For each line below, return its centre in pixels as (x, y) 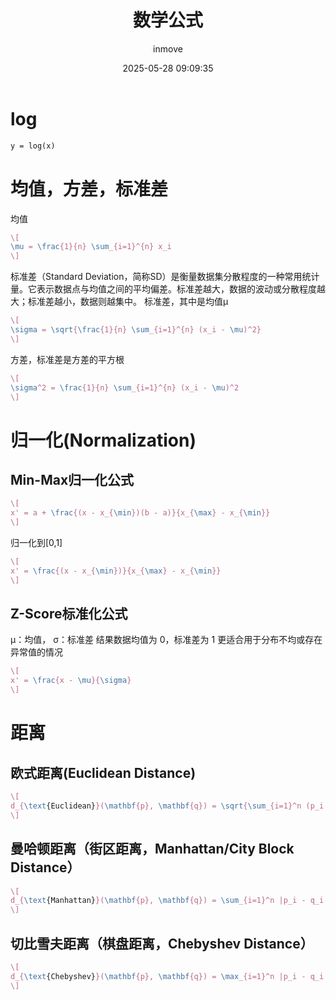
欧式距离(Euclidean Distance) (103, 772)
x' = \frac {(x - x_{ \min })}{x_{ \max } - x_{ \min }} (116, 571)
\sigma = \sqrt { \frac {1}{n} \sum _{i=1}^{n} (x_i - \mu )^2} (136, 330)
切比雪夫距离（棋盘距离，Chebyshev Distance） (162, 943)
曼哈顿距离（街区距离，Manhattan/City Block (152, 849)
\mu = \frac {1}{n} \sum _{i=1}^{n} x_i (91, 247)
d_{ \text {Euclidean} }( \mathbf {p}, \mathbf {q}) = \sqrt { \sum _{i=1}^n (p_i (167, 806)
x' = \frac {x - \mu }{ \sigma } (71, 681)
